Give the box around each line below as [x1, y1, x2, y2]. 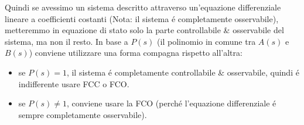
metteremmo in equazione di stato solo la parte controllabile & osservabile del [5, 24, 284, 36]
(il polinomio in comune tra [157, 35, 256, 47]
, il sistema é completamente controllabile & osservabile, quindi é [66, 66, 299, 78]
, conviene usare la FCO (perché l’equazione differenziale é [66, 97, 276, 109]
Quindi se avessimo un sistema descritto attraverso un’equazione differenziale [5, 1, 281, 13]
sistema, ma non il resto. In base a [5, 35, 128, 47]
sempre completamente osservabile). [18, 108, 147, 120]
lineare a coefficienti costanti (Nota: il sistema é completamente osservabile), [5, 12, 279, 24]
